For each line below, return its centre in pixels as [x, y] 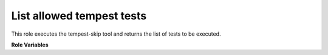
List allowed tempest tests [79, 16]
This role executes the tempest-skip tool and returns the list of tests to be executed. [116, 34]
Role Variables [30, 45]
